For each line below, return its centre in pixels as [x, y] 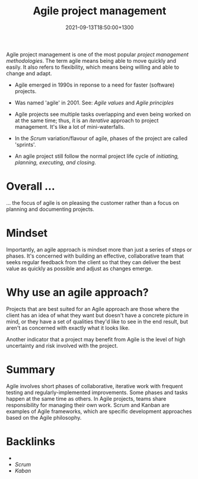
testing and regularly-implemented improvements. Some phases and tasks [97, 392]
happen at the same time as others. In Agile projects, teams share [86, 398]
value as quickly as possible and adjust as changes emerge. [79, 268]
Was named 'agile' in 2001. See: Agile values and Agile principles [94, 103]
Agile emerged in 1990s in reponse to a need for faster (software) [95, 85]
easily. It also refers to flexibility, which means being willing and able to [93, 67]
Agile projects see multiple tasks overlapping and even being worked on [103, 114]
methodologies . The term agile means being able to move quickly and [91, 61]
